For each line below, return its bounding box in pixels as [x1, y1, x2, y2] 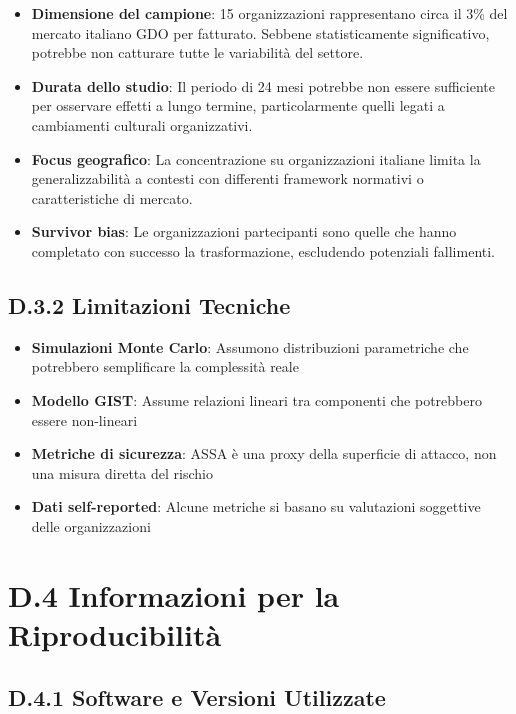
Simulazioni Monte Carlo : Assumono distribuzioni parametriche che [31, 336, 469, 357]
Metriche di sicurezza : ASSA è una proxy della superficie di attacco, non [31, 443, 497, 464]
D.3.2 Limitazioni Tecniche [8, 289, 291, 320]
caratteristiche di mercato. [31, 187, 193, 208]
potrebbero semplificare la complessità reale [31, 356, 299, 377]
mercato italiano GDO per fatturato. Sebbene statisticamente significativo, [31, 22, 490, 43]
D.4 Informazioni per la [8, 574, 340, 615]
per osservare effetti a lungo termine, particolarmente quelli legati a [31, 95, 445, 116]
